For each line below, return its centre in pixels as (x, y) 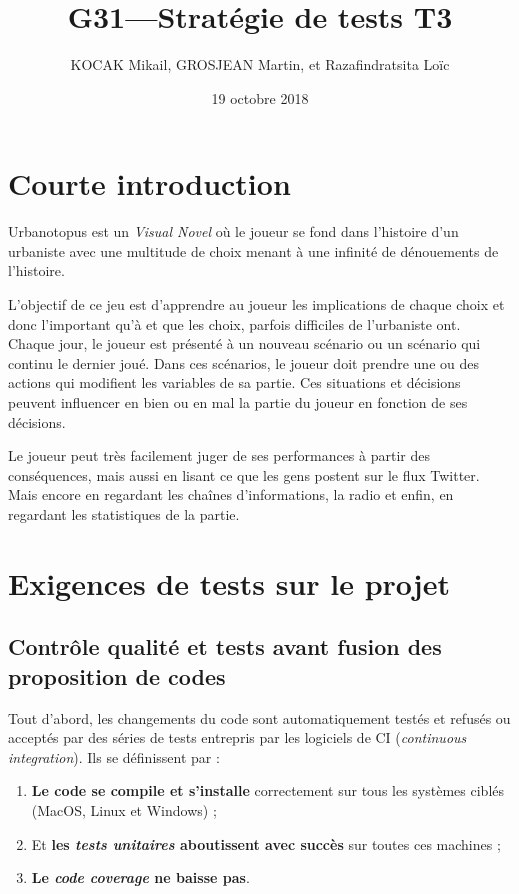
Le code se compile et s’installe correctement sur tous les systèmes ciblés (268, 790)
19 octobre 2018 (260, 97)
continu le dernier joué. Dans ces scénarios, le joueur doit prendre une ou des (243, 362)
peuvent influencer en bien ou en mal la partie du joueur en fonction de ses (238, 402)
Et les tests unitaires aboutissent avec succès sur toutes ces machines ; (266, 843)
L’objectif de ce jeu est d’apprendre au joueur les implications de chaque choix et (256, 304)
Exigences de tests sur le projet (229, 582)
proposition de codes (117, 675)
